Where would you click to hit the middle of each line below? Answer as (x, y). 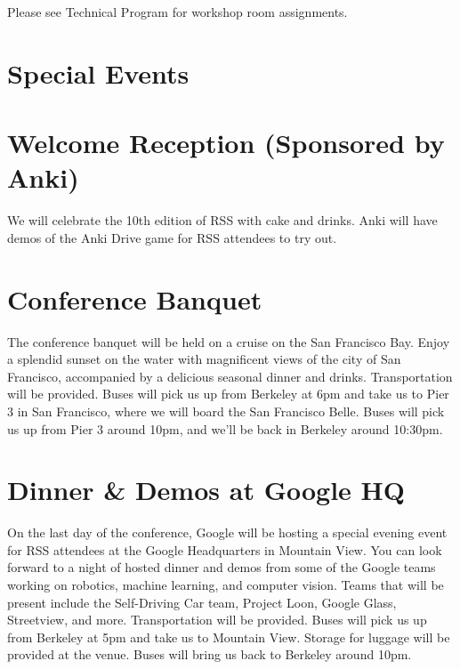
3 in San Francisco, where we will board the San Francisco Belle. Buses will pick (226, 411)
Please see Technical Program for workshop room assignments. (178, 12)
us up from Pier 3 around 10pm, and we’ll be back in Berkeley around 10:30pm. (225, 428)
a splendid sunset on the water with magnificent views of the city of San (204, 359)
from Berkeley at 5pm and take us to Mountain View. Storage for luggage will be (229, 637)
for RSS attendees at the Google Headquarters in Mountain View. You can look (225, 549)
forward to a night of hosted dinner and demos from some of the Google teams (222, 567)
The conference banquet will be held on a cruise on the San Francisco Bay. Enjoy (229, 341)
